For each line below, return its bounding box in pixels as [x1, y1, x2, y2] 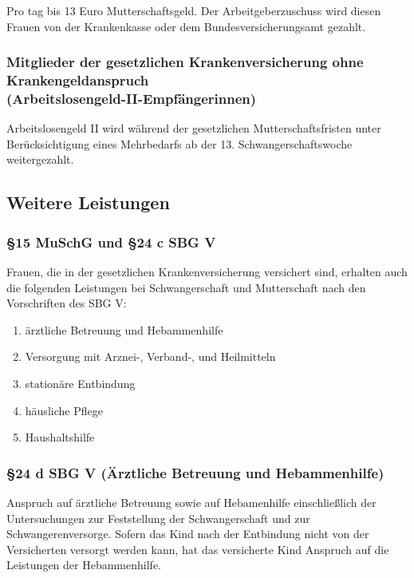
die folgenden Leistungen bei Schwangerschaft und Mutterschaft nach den [6, 279, 366, 295]
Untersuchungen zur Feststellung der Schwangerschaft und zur [6, 509, 310, 526]
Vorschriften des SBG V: [6, 295, 127, 311]
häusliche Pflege [25, 402, 103, 418]
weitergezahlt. [6, 151, 74, 168]
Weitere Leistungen [6, 190, 170, 215]
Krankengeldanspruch [6, 70, 149, 90]
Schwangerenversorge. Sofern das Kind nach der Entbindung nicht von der [6, 525, 369, 542]
